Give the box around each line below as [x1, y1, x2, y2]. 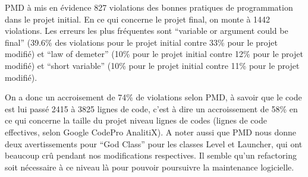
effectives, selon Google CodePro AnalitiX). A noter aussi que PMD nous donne [5, 125, 296, 138]
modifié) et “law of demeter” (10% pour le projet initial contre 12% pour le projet [5, 48, 303, 60]
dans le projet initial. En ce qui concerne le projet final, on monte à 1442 [5, 12, 271, 25]
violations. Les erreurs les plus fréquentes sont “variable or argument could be [5, 24, 288, 37]
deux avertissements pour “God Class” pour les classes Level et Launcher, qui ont [5, 137, 303, 150]
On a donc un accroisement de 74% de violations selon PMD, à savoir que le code [5, 91, 302, 103]
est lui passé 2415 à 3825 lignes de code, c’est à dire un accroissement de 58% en [5, 102, 298, 115]
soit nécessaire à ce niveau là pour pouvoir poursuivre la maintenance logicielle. [5, 160, 294, 173]
